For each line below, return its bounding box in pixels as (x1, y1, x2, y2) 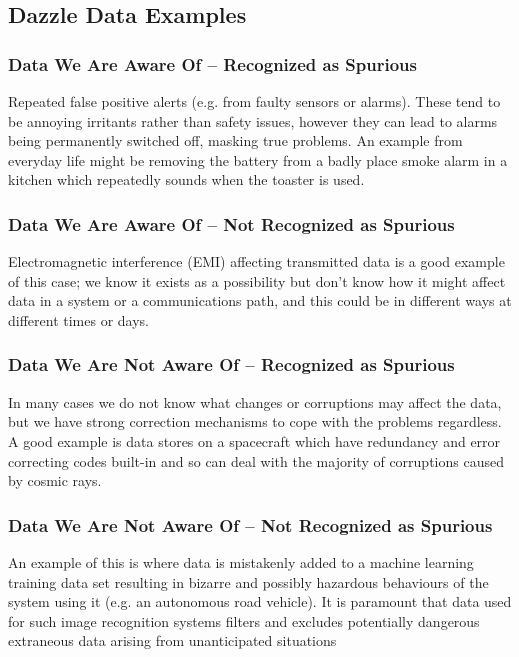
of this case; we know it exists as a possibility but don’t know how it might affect (8, 270, 506, 291)
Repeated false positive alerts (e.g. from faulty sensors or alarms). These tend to (8, 91, 501, 111)
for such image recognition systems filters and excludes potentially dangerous (8, 610, 480, 631)
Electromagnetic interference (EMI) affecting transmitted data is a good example (8, 251, 505, 272)
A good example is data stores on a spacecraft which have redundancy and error (8, 430, 501, 451)
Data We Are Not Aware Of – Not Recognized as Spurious (8, 512, 493, 537)
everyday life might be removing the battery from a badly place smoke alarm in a (8, 149, 508, 170)
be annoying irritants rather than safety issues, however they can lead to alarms (8, 110, 498, 131)
